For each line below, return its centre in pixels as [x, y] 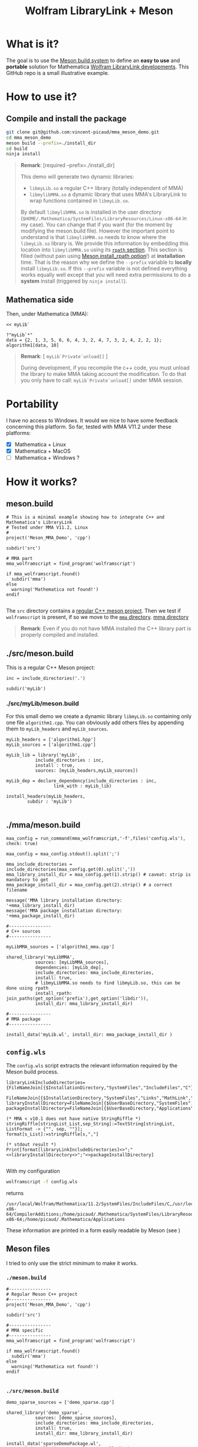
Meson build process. [32, 1072]
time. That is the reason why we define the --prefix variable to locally [106, 262]
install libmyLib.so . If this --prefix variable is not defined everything [104, 269]
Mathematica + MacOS [42, 451]
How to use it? [42, 97]
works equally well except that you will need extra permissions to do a [106, 275]
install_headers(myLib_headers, [46, 797]
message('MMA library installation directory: [64, 901]
